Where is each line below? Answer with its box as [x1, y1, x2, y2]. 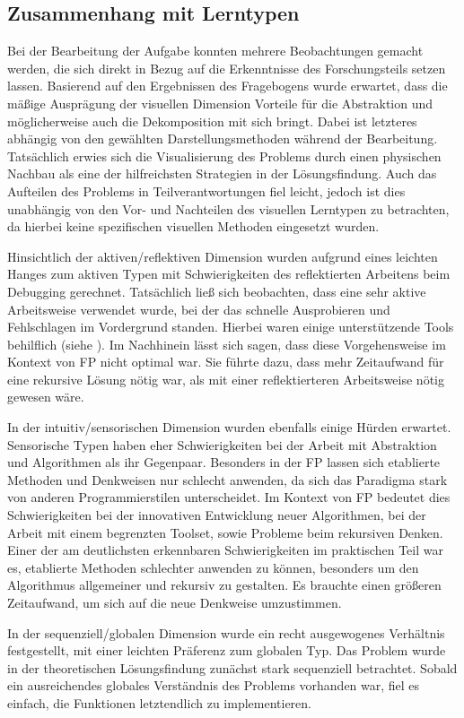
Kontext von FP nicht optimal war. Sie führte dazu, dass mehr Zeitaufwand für [7, 352, 444, 371]
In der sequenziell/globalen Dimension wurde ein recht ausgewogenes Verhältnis [7, 623, 445, 642]
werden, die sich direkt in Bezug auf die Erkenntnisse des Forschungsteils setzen [7, 58, 446, 77]
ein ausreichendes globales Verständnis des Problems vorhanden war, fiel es [7, 676, 420, 695]
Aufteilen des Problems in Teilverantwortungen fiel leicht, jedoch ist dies [7, 181, 406, 200]
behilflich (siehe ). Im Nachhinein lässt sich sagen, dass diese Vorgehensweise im [7, 334, 446, 353]
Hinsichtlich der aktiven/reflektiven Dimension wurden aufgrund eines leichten [7, 247, 438, 265]
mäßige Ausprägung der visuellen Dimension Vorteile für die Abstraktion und [7, 93, 433, 112]
